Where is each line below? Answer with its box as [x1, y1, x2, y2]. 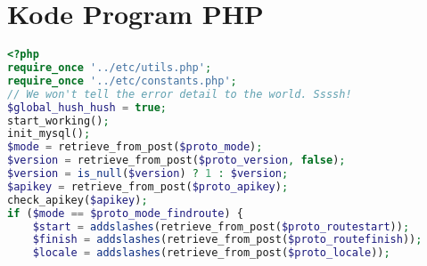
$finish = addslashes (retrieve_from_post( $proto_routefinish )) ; [32, 233, 423, 246]
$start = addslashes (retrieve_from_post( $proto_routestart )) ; [32, 220, 410, 233]
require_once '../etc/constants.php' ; [7, 74, 237, 87]
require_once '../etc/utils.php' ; [7, 61, 212, 74]
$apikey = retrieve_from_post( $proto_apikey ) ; [7, 180, 289, 193]
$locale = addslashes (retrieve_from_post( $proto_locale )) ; [32, 246, 390, 260]
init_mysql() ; [7, 127, 91, 141]
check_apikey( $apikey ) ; [7, 193, 148, 206]
